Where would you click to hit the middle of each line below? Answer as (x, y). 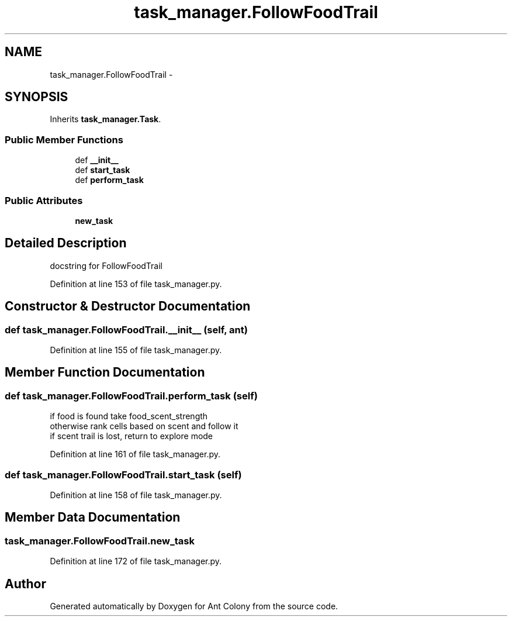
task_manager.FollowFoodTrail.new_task (100, 541)
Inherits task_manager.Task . (105, 119)
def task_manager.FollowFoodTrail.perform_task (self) (131, 396)
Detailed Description (66, 243)
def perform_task (109, 180)
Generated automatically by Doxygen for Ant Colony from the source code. (194, 606)
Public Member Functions (64, 139)
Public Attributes (44, 200)
